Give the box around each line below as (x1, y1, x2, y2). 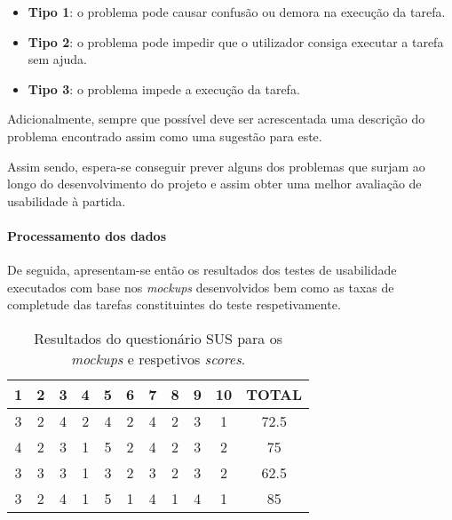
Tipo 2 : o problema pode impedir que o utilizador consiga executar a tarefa (28, 32, 444, 51)
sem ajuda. (28, 50, 87, 68)
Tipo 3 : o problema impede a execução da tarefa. (28, 79, 300, 98)
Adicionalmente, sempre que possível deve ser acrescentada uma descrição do (7, 109, 425, 128)
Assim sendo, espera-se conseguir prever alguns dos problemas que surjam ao (7, 156, 425, 175)
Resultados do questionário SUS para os (34, 327, 282, 348)
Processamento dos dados (7, 226, 167, 244)
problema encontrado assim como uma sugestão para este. (7, 126, 322, 145)
